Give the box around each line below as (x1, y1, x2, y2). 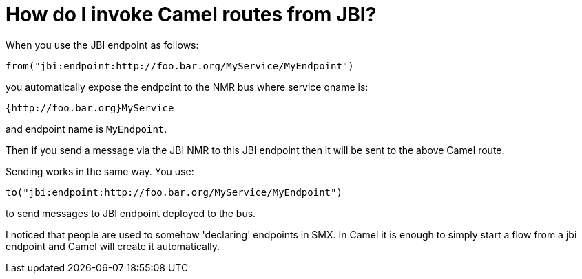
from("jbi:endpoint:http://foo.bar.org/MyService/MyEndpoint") (6, 60, 354, 71)
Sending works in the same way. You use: (6, 165, 194, 177)
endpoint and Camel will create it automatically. (6, 240, 220, 252)
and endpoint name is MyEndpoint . (6, 122, 167, 135)
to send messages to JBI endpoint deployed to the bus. (6, 207, 256, 219)
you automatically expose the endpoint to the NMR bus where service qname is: (6, 80, 368, 93)
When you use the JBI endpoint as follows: (6, 38, 199, 51)
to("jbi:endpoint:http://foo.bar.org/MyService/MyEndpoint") (6, 186, 342, 198)
